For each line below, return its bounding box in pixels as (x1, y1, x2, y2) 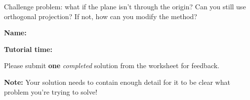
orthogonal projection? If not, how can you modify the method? (4, 11, 197, 21)
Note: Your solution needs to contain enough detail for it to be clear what (4, 76, 230, 87)
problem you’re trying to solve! (4, 86, 97, 97)
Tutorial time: (4, 44, 52, 54)
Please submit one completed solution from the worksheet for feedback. (4, 60, 219, 71)
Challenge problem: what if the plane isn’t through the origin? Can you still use (4, 1, 246, 11)
